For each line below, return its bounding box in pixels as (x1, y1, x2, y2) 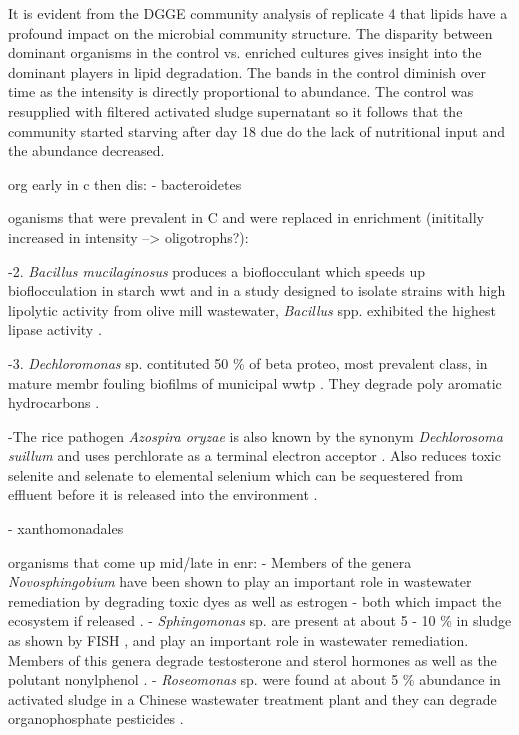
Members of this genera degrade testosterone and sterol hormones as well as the (8, 649, 497, 670)
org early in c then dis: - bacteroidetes (8, 173, 242, 194)
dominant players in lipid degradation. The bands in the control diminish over (8, 61, 487, 82)
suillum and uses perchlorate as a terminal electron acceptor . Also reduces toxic (8, 445, 501, 466)
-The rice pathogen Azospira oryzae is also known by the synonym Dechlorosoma (8, 425, 503, 446)
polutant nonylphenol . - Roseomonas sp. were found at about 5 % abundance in (8, 669, 501, 690)
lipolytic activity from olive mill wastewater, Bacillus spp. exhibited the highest (8, 299, 496, 320)
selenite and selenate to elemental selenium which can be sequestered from (8, 464, 463, 485)
